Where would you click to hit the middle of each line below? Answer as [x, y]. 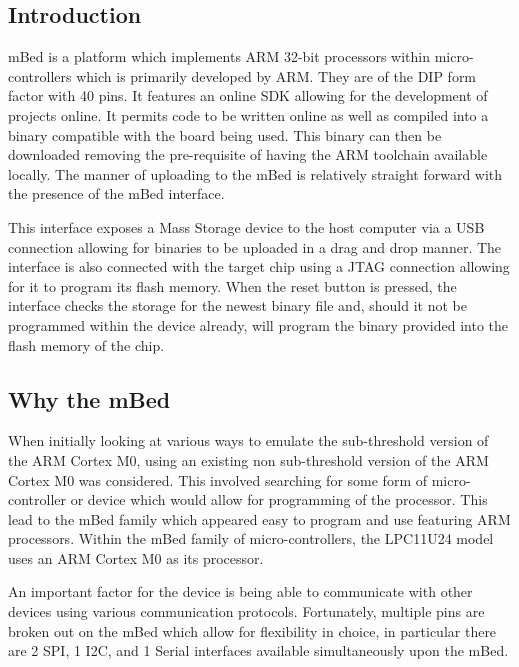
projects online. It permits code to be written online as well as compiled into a [248, 114]
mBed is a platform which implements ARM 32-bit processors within [219, 56]
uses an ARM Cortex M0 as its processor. [136, 557]
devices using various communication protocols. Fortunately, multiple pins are [246, 611]
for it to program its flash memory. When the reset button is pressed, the [232, 285]
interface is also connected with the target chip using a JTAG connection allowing [259, 266]
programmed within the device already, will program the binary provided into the [258, 324]
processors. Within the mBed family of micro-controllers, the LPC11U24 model [251, 538]
